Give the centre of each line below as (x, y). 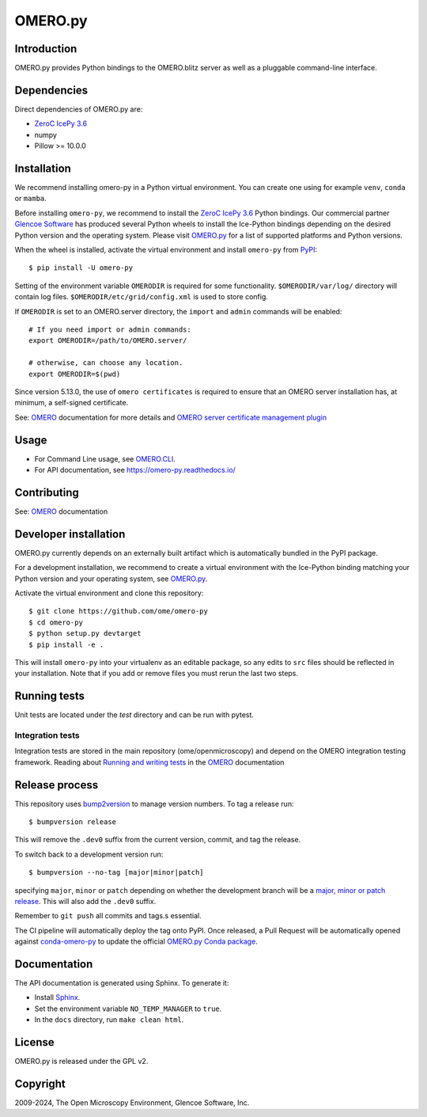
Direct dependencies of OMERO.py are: (79, 109)
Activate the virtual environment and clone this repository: (109, 593)
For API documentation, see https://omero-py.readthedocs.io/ (135, 469)
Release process (57, 785)
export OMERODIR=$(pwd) (75, 374)
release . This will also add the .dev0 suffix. (85, 901)
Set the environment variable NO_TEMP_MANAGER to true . (128, 1009)
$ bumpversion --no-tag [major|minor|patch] (117, 872)
